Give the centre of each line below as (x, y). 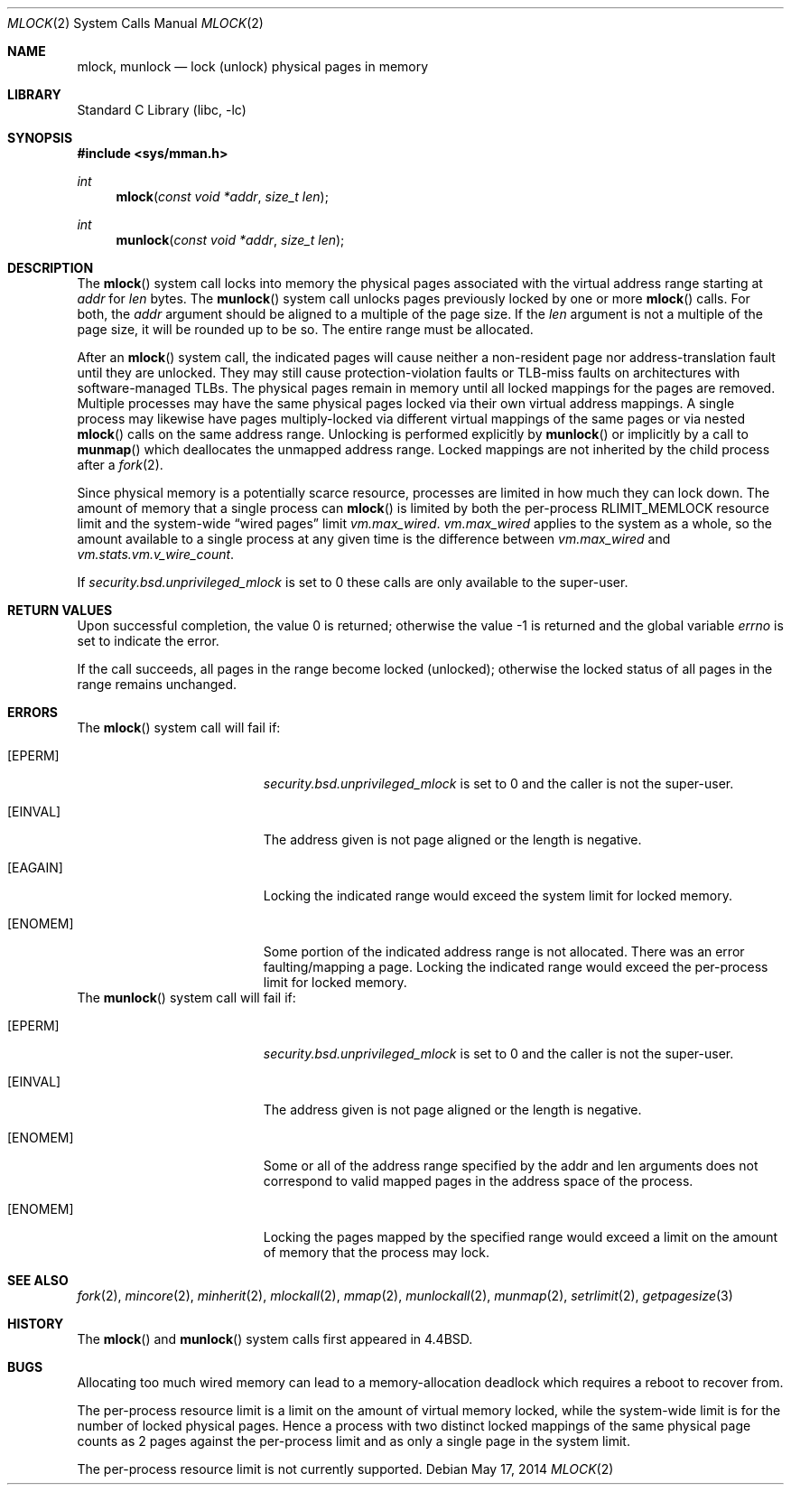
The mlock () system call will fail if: (179, 727)
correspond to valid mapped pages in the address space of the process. (478, 1181)
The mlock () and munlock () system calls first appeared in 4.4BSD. (275, 1339)
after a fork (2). (120, 465)
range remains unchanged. (157, 684)
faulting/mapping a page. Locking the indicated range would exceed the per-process (516, 967)
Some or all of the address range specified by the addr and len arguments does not (511, 1166)
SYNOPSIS (40, 138)
